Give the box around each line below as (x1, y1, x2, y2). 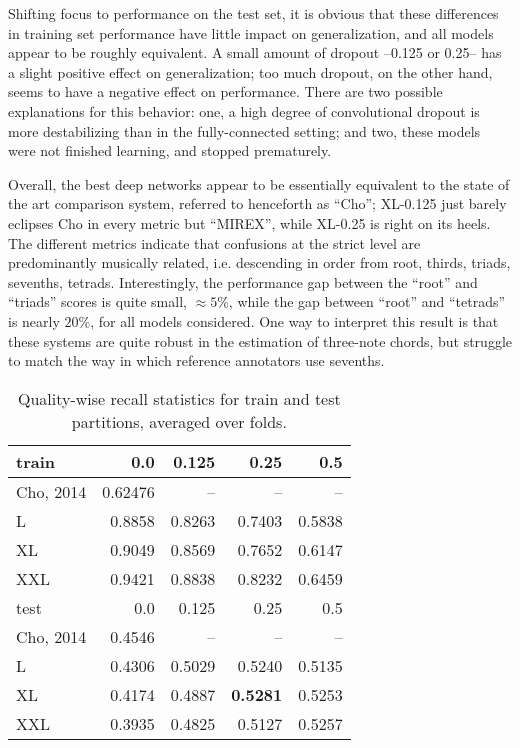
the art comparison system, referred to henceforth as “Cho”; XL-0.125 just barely (8, 193, 507, 214)
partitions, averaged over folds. (71, 409, 287, 433)
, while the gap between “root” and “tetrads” (228, 291, 506, 312)
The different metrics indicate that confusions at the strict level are (8, 232, 421, 253)
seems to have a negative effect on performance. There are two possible (8, 81, 443, 102)
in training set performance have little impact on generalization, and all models (8, 22, 494, 43)
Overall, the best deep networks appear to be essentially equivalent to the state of (8, 173, 510, 194)
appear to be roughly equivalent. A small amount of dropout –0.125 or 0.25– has (8, 42, 502, 63)
